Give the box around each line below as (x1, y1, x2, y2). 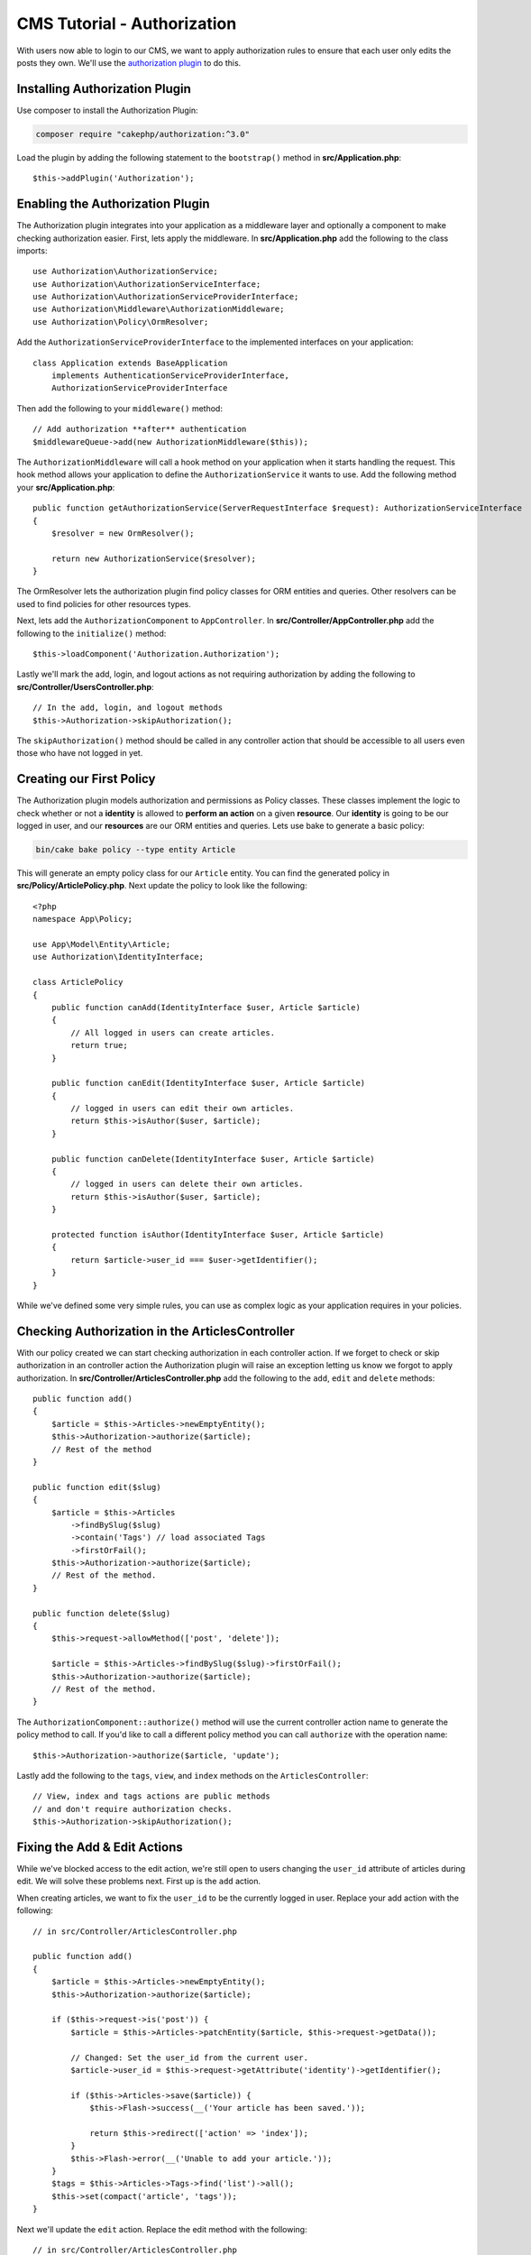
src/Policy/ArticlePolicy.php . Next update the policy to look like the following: (16, 880, 307, 891)
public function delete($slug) (32, 1608, 171, 1618)
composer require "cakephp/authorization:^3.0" (35, 129, 250, 139)
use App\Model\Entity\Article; (32, 939, 171, 949)
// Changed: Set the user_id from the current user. (70, 2052, 308, 2063)
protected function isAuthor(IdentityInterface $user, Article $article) (50, 1229, 385, 1239)
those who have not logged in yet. (16, 748, 143, 759)
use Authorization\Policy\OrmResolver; (32, 317, 209, 327)
